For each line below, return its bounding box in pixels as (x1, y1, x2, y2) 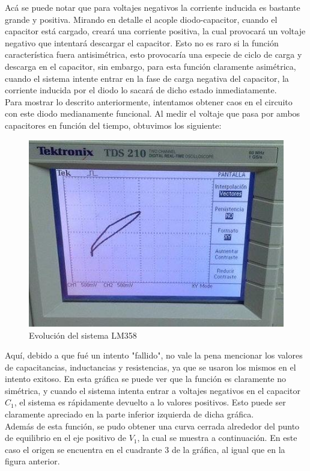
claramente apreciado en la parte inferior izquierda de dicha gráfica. (5, 408, 254, 420)
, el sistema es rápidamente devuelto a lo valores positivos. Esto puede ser (14, 396, 286, 408)
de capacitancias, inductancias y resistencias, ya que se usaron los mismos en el (5, 360, 296, 373)
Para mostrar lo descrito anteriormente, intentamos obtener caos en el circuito (5, 95, 293, 108)
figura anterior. (5, 455, 60, 467)
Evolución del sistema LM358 (29, 328, 137, 341)
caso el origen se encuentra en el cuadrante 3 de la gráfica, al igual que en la (5, 443, 285, 455)
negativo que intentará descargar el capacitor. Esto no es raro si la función (5, 36, 279, 49)
